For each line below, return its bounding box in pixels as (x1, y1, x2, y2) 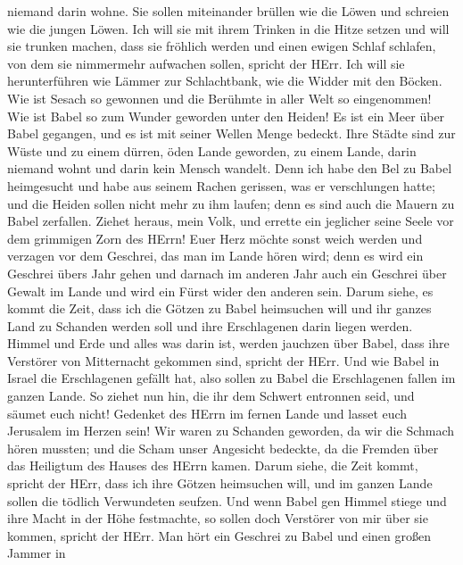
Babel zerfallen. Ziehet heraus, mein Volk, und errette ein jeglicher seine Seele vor (7, 212, 454, 230)
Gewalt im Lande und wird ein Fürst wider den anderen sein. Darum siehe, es (7, 281, 434, 300)
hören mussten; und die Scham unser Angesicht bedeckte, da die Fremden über (7, 438, 439, 457)
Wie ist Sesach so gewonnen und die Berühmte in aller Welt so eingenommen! (7, 88, 432, 107)
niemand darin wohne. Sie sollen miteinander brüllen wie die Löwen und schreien (7, 2, 450, 20)
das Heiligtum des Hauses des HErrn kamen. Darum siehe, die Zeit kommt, (7, 456, 418, 475)
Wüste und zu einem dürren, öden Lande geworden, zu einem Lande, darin (7, 141, 417, 160)
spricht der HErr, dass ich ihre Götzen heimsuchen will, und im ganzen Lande (7, 474, 433, 493)
